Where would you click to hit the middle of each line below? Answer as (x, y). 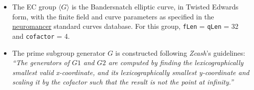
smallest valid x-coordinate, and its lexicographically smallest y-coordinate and (131, 72)
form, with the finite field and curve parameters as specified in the (113, 16)
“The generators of (41, 62)
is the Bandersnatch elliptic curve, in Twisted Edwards (155, 6)
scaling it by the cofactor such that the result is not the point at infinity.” (123, 82)
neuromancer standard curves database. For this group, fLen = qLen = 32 (125, 26)
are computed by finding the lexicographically (176, 62)
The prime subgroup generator (59, 52)
